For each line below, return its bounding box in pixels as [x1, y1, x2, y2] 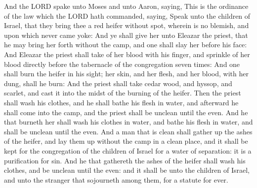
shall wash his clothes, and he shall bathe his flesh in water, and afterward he [4, 97, 239, 107]
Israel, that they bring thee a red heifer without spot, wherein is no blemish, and [4, 20, 249, 31]
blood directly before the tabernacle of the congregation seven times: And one [4, 59, 240, 69]
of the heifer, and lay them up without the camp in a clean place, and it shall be [4, 136, 248, 146]
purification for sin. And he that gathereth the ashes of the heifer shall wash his [4, 155, 246, 165]
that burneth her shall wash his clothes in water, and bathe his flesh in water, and [4, 117, 253, 127]
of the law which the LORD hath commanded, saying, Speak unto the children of [4, 10, 251, 21]
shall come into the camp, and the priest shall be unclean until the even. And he [4, 107, 248, 117]
